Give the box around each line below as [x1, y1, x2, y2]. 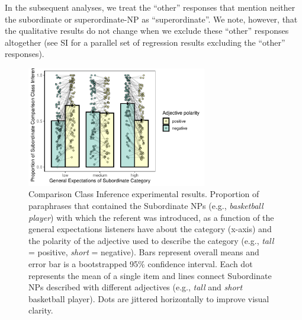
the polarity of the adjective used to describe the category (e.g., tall [28, 234, 274, 246]
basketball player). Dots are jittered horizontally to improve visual [28, 292, 269, 305]
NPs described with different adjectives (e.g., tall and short [28, 281, 243, 293]
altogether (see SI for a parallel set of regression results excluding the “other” [5, 36, 285, 48]
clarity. [28, 304, 53, 316]
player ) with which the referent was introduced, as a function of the [28, 211, 274, 223]
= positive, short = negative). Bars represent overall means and [28, 246, 259, 258]
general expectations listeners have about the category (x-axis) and [28, 223, 272, 235]
